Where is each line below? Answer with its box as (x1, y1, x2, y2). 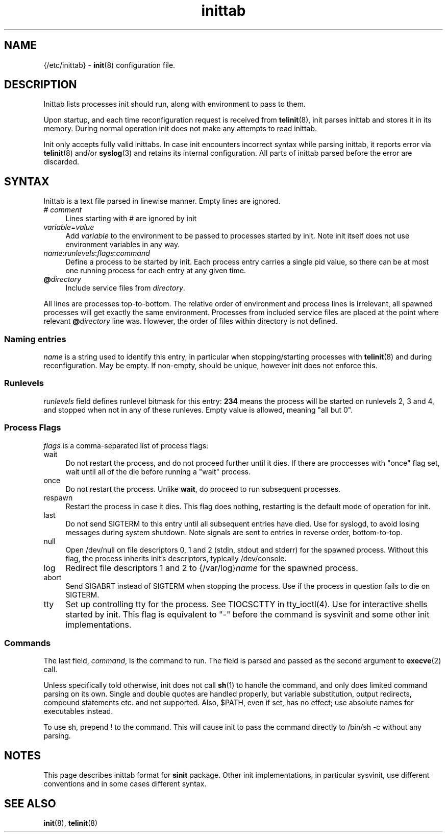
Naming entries (4, 333, 66, 344)
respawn (43, 493, 73, 502)
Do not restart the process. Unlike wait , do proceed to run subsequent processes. (65, 484, 341, 493)
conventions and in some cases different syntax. (43, 779, 207, 789)
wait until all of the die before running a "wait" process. (65, 467, 251, 476)
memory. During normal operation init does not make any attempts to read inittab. (43, 124, 317, 133)
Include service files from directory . (65, 283, 185, 293)
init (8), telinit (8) (43, 818, 98, 827)
